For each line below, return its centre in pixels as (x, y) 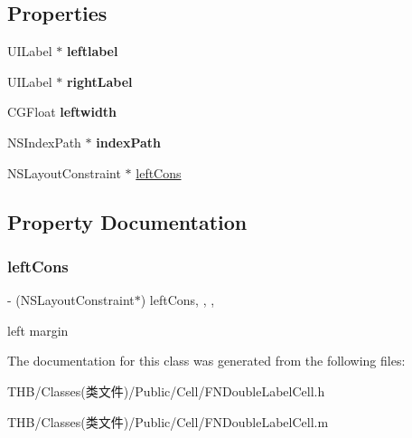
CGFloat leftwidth (62, 112)
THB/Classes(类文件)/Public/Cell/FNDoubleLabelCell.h (166, 390)
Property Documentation (127, 221)
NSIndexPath (44, 142)
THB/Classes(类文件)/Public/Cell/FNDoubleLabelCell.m (168, 421)
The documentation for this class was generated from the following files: (206, 361)
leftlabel (92, 51)
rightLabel (99, 81)
